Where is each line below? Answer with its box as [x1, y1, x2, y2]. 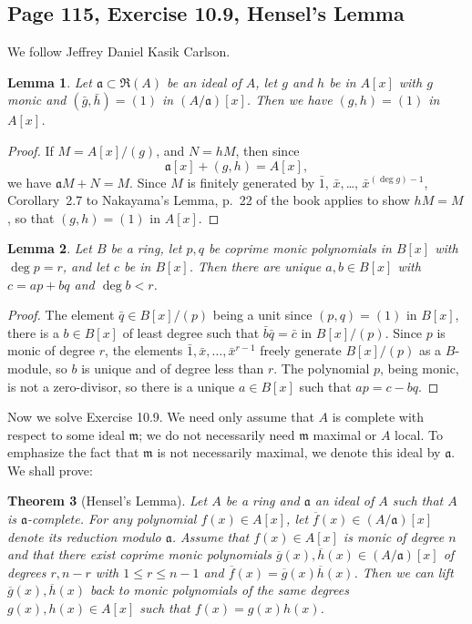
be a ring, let [110, 239, 182, 258]
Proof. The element [7, 305, 115, 324]
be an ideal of [167, 72, 241, 91]
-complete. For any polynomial [27, 509, 197, 528]
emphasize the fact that [7, 443, 139, 462]
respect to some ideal [7, 425, 125, 444]
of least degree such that [122, 322, 260, 342]
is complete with [332, 407, 425, 426]
